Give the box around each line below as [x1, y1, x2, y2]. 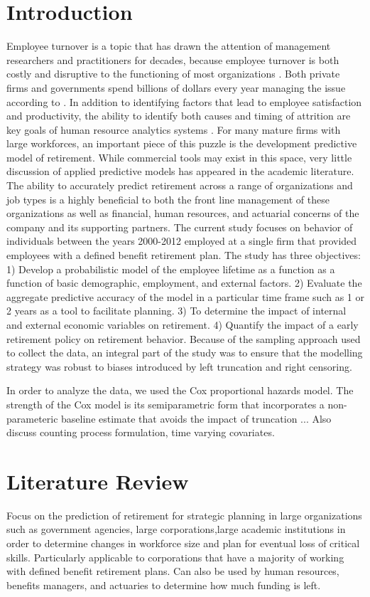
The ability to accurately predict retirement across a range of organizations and [6, 178, 353, 193]
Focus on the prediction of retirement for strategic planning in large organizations [6, 507, 362, 522]
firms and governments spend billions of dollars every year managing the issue [6, 80, 346, 95]
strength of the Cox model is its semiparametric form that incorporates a [6, 396, 325, 411]
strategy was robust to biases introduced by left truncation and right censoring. [6, 359, 352, 374]
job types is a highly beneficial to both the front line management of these [6, 191, 330, 206]
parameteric [6, 411, 58, 426]
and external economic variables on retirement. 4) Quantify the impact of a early [6, 317, 359, 332]
